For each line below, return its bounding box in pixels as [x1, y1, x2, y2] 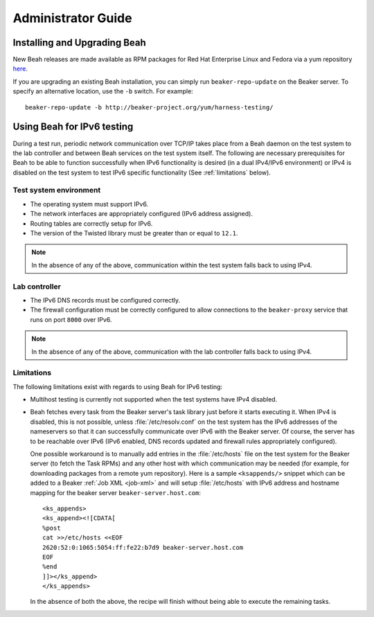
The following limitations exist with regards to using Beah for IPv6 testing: [12, 382, 223, 391]
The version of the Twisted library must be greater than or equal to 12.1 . [30, 229, 238, 238]
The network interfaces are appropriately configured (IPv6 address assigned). [30, 210, 253, 218]
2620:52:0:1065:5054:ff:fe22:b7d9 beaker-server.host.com [42, 544, 244, 551]
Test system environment [12, 186, 101, 195]
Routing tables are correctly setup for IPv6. [30, 219, 153, 228]
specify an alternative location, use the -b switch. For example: [12, 87, 193, 96]
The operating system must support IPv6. [30, 199, 149, 208]
